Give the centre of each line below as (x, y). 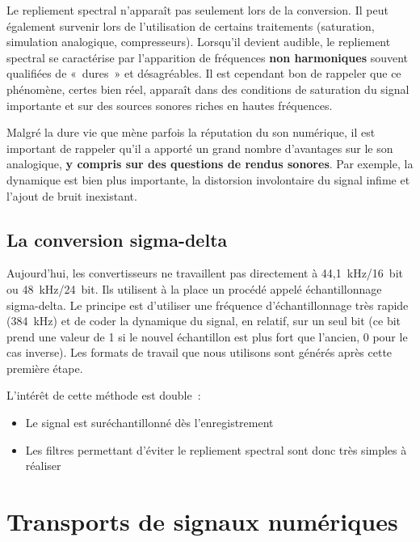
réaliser (43, 466)
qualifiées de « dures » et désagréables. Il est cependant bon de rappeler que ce (204, 73)
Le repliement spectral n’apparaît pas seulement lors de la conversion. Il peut (197, 10)
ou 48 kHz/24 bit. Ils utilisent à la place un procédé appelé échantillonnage (194, 288)
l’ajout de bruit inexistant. (72, 195)
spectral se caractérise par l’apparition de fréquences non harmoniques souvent (208, 57)
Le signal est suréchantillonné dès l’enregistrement (149, 423)
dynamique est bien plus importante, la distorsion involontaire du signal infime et (208, 179)
